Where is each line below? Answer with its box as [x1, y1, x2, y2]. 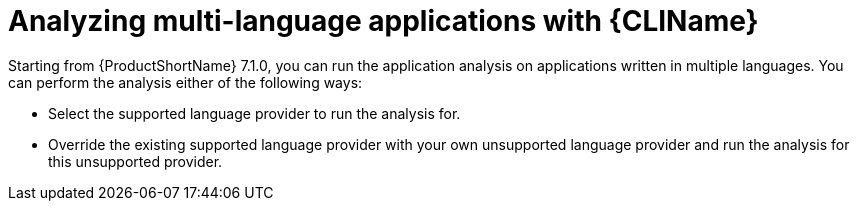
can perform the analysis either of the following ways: [8, 73, 363, 91]
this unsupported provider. [48, 152, 223, 170]
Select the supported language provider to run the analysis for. [48, 104, 461, 122]
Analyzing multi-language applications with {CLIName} [8, 4, 759, 38]
